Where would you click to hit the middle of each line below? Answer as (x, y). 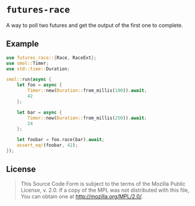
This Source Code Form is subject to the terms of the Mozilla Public (103, 183)
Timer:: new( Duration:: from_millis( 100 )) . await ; (87, 90)
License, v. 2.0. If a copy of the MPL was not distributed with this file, (105, 190)
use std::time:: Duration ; (38, 69)
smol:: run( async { (29, 79)
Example (23, 44)
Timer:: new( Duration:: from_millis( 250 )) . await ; (87, 118)
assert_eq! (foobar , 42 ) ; (47, 145)
